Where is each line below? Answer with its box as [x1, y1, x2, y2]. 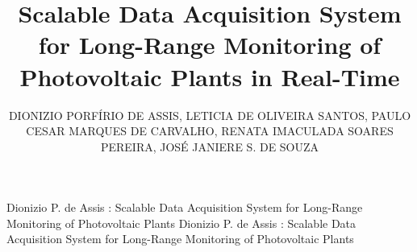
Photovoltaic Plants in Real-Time [19, 60, 400, 93]
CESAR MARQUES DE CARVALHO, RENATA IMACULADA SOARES [26, 122, 394, 139]
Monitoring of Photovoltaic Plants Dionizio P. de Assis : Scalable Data [6, 214, 357, 231]
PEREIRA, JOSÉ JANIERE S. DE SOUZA [100, 138, 319, 155]
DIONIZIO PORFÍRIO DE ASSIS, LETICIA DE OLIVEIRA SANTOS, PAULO [8, 106, 411, 123]
